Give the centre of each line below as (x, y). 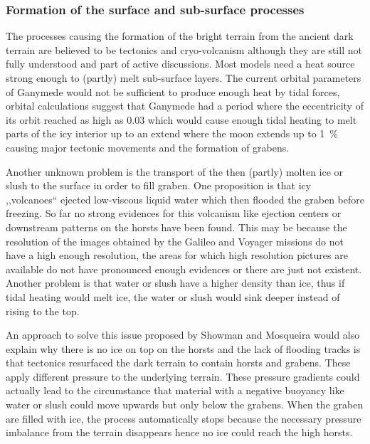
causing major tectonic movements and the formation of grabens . (148, 147)
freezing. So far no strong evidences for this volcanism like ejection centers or (174, 213)
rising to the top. (43, 311)
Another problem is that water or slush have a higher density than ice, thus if (175, 283)
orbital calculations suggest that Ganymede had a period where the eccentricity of (185, 106)
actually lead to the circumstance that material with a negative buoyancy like (175, 390)
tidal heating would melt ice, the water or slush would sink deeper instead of (173, 296)
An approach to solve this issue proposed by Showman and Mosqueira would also (183, 335)
